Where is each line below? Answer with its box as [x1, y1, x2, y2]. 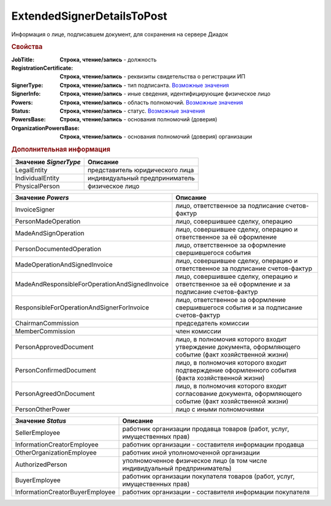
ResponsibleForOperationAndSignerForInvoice [15, 303, 150, 312]
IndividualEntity [15, 174, 59, 183]
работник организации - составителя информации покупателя [122, 488, 310, 496]
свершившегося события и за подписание [175, 303, 303, 312]
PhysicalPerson [15, 182, 60, 191]
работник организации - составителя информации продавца [122, 440, 305, 449]
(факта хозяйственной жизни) [175, 374, 265, 382]
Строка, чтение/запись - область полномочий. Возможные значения [59, 99, 243, 106]
